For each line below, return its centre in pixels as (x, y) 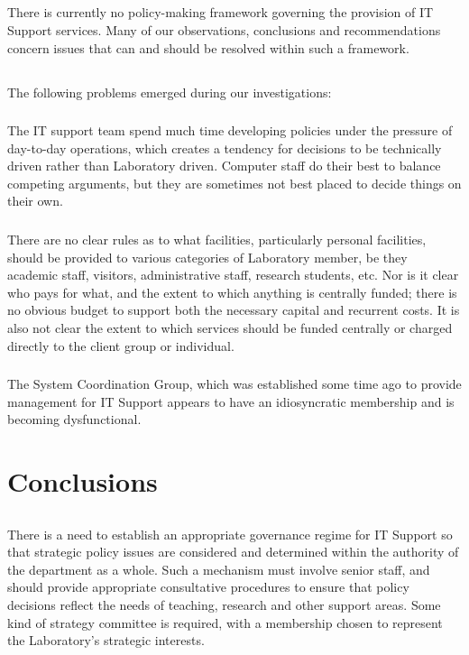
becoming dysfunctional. (74, 419)
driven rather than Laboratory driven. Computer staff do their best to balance (224, 166)
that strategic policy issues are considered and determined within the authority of (233, 552)
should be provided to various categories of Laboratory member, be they (207, 257)
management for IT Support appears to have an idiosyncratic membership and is (231, 401)
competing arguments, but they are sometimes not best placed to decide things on (234, 183)
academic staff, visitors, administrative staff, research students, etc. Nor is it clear (233, 275)
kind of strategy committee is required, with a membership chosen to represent (225, 622)
